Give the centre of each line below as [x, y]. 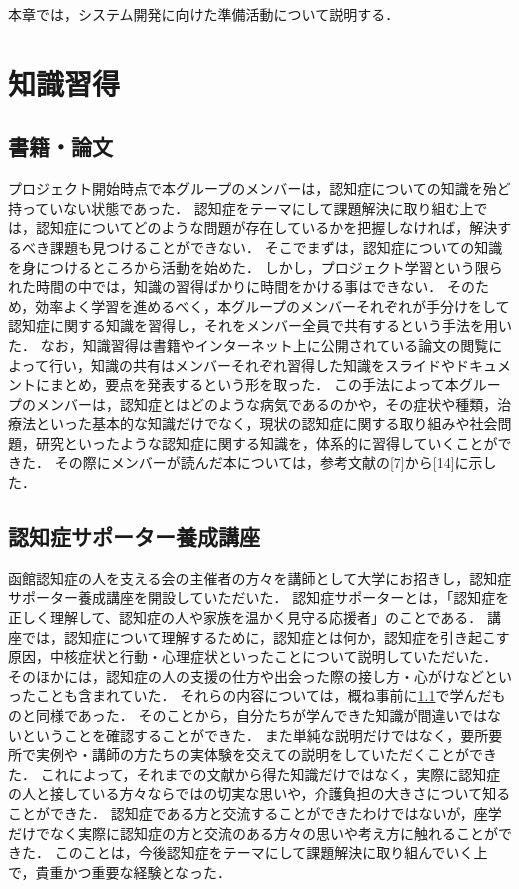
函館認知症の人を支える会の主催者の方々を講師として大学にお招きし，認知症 [260, 577]
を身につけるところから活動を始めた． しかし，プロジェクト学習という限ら [255, 266]
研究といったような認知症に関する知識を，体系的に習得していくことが [266, 442]
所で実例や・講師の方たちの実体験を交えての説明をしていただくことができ [252, 754]
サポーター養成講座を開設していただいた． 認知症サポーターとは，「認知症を [259, 597]
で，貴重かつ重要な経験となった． [120, 871]
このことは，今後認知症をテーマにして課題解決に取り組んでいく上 [271, 852]
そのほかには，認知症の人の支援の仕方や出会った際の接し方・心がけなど [246, 675]
